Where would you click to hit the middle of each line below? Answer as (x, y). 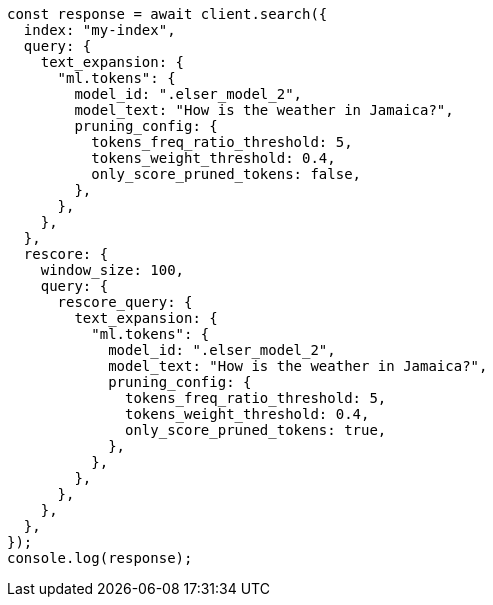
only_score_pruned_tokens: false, (226, 174)
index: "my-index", (99, 30)
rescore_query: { (125, 302)
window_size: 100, (112, 270)
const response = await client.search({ (167, 14)
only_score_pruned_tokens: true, (256, 430)
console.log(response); (100, 558)
